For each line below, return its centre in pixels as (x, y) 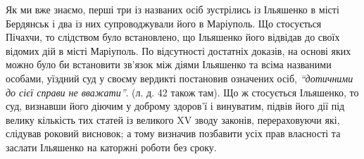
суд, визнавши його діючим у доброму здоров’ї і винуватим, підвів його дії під (175, 106)
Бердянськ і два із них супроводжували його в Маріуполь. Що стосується (164, 23)
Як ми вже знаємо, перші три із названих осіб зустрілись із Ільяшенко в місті (172, 9)
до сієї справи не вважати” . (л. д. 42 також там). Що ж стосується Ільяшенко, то (182, 92)
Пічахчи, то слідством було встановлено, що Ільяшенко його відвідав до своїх (173, 37)
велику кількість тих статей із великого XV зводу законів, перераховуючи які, (173, 119)
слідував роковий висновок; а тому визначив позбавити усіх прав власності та (173, 133)
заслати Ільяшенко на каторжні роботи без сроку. (111, 147)
